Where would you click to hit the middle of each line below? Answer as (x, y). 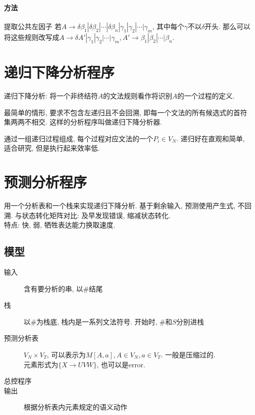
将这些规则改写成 (32, 37)
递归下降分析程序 (59, 72)
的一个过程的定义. (206, 95)
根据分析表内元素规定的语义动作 (75, 407)
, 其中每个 (168, 26)
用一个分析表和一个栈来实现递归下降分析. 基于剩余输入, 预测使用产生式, (120, 206)
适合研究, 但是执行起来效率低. (52, 148)
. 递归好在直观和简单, (211, 138)
